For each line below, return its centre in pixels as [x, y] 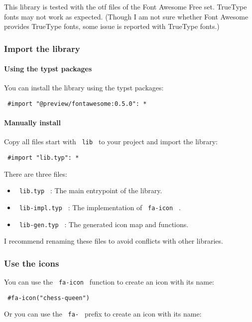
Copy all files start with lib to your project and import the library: [111, 142]
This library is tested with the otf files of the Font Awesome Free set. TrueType [126, 6]
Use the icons [32, 263]
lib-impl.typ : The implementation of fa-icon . [100, 207]
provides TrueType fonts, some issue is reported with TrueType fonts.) [112, 26]
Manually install [32, 123]
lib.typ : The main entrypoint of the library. [91, 190]
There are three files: [36, 173]
